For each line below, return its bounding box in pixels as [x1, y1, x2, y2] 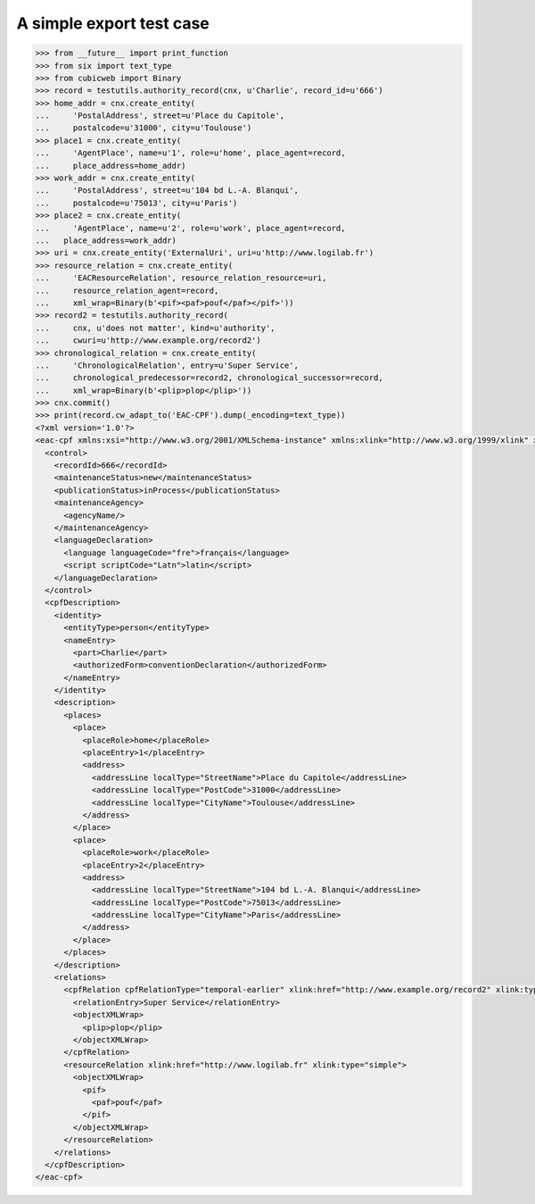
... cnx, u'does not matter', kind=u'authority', [35, 322, 276, 333]
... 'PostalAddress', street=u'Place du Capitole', [35, 111, 285, 120]
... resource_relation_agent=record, [35, 286, 219, 295]
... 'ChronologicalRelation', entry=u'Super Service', [35, 360, 299, 370]
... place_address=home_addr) [35, 161, 186, 170]
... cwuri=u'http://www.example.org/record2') [35, 336, 262, 345]
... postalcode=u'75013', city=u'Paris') [35, 197, 238, 208]
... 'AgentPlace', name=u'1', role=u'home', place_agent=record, [35, 148, 346, 158]
